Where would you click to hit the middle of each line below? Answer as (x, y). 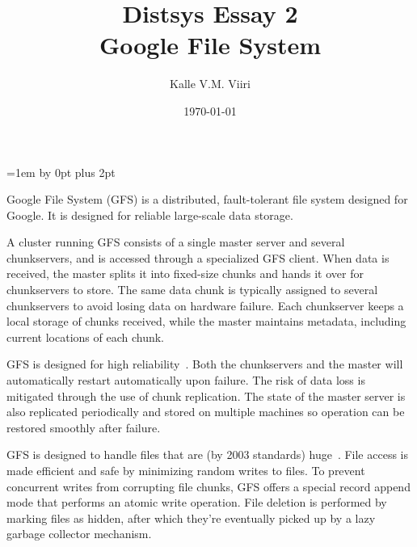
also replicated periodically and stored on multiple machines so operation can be (206, 412)
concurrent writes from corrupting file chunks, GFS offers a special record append (208, 486)
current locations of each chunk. (85, 337)
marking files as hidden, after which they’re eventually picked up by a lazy (191, 518)
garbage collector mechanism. (79, 534)
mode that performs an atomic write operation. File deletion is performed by (197, 502)
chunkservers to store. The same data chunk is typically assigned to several (192, 290)
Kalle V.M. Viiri (210, 84)
